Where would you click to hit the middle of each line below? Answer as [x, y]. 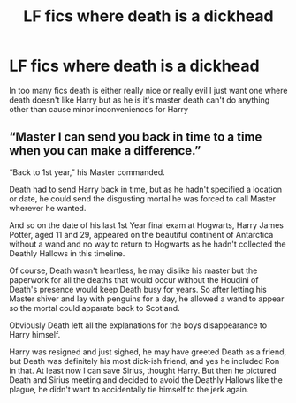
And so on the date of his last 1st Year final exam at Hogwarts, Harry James [147, 225]
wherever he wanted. [48, 208]
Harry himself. [35, 334]
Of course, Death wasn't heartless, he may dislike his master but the [133, 270]
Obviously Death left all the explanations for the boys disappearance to [138, 325]
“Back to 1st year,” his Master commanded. [87, 172]
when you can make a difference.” [105, 151]
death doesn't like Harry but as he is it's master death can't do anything [140, 100]
